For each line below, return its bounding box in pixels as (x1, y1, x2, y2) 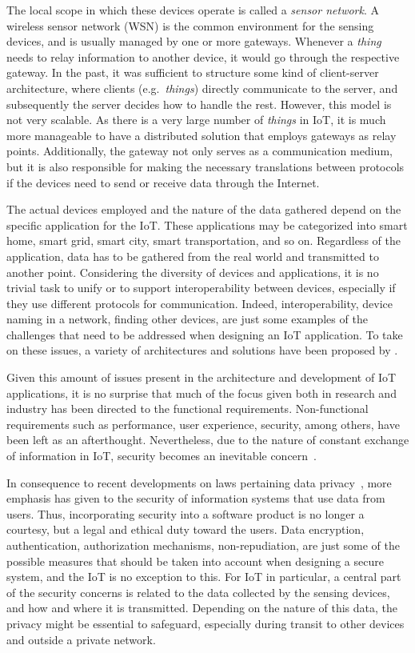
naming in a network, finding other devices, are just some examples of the (6, 310, 368, 327)
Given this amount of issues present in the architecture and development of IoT (6, 369, 397, 386)
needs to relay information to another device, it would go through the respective (6, 48, 400, 65)
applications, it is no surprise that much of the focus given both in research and (6, 384, 397, 401)
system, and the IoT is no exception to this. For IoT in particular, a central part (6, 568, 401, 585)
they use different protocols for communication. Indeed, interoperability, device (6, 294, 393, 311)
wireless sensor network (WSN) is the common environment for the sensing (6, 17, 374, 34)
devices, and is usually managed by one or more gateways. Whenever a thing (6, 33, 381, 50)
